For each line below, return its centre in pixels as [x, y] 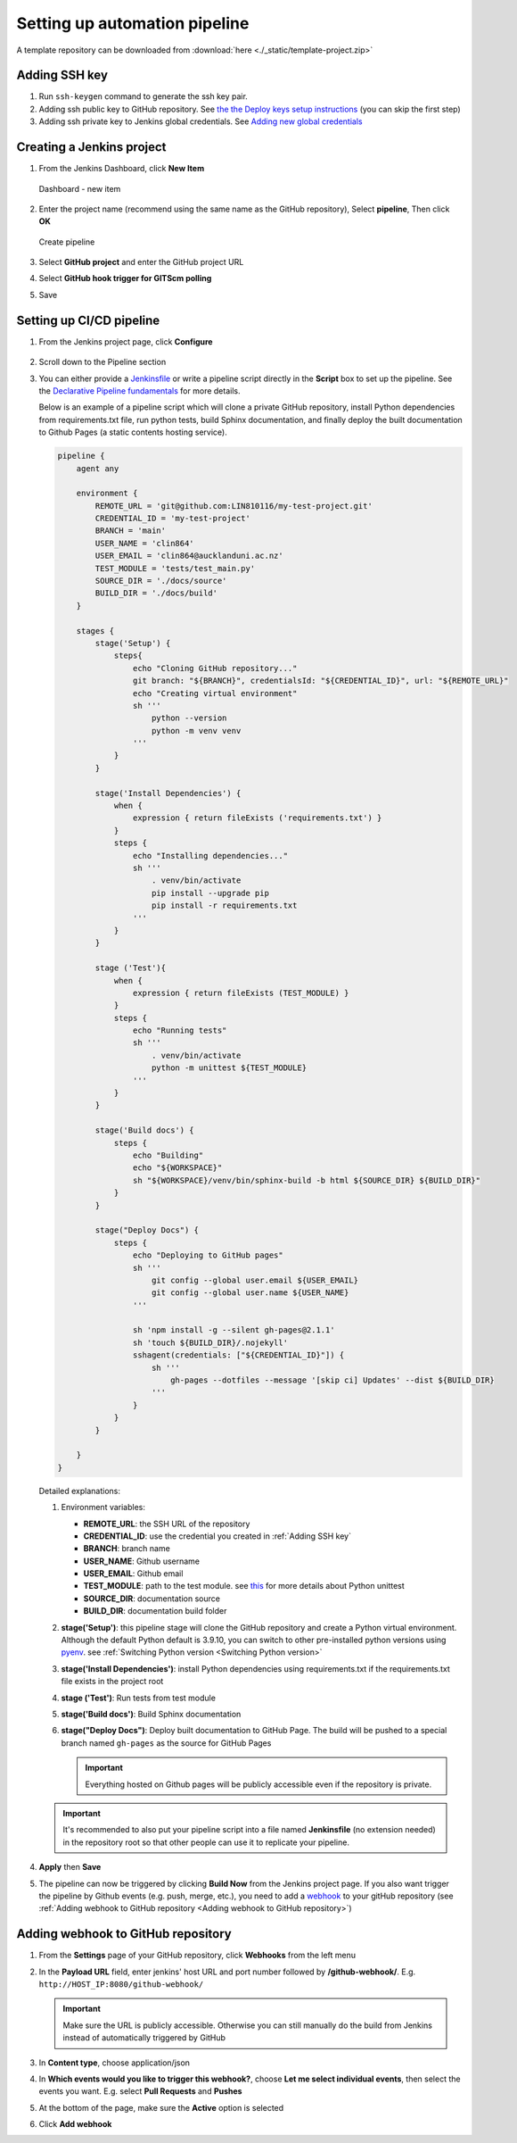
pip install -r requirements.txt [225, 905]
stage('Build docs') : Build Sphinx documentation [151, 1714]
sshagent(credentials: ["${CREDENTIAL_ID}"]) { [238, 1355]
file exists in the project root [112, 1682]
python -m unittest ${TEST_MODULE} [230, 1068]
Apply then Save [70, 1867]
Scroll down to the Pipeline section [103, 362]
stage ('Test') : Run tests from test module [138, 1698]
